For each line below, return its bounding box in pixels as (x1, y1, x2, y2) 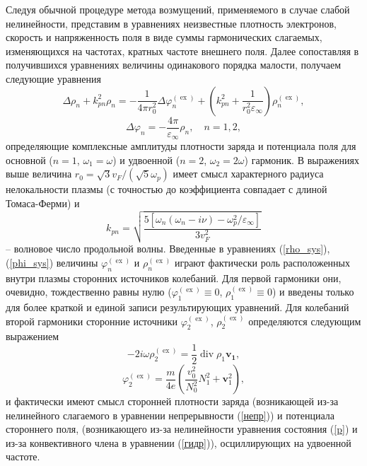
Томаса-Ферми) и (6, 195, 80, 210)
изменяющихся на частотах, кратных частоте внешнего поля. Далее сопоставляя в (6, 43, 359, 58)
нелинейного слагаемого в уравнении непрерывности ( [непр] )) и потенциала (6, 407, 334, 422)
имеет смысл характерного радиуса (173, 166, 324, 181)
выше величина (6, 166, 72, 181)
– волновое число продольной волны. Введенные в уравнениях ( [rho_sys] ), (6, 241, 330, 256)
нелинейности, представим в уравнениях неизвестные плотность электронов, (6, 16, 337, 30)
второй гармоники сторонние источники (6, 313, 177, 328)
